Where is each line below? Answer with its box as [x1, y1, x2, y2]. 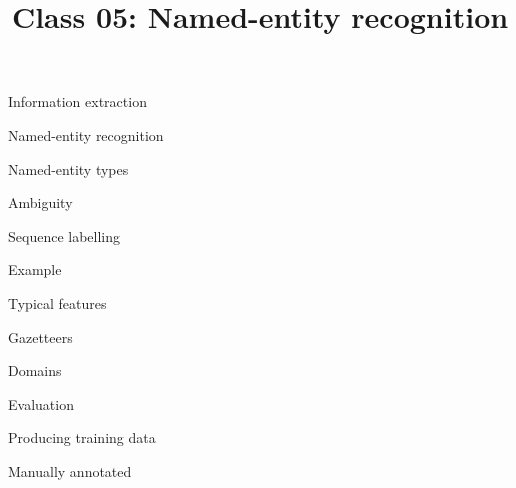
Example [8, 259, 62, 280]
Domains [8, 360, 62, 381]
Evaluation [8, 393, 74, 414]
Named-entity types [8, 158, 129, 179]
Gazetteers [8, 326, 73, 347]
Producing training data [8, 427, 156, 448]
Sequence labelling [8, 225, 121, 246]
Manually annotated [8, 460, 132, 481]
